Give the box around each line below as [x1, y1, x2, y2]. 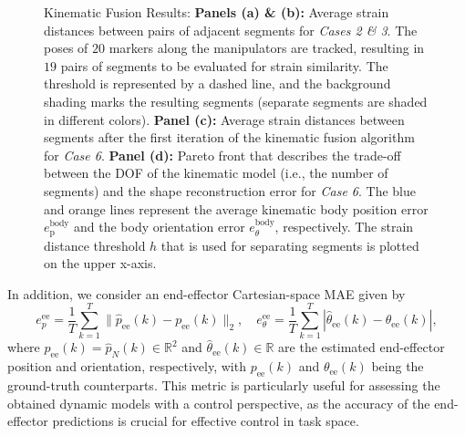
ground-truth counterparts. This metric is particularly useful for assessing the [7, 376, 440, 395]
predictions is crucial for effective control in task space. [52, 411, 359, 431]
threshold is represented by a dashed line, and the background [44, 74, 391, 93]
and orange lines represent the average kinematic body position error [44, 199, 429, 218]
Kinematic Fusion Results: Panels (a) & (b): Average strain [44, 3, 389, 21]
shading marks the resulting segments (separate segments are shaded [44, 91, 428, 110]
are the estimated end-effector [278, 337, 445, 357]
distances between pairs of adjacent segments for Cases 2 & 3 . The [44, 20, 418, 39]
